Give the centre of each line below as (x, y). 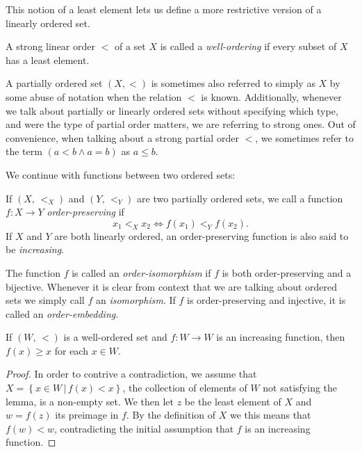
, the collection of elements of (185, 388)
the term (24, 151)
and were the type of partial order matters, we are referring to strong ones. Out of (181, 124)
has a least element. (48, 59)
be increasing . (35, 249)
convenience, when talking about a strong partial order (122, 137)
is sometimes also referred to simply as (233, 83)
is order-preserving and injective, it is (266, 300)
